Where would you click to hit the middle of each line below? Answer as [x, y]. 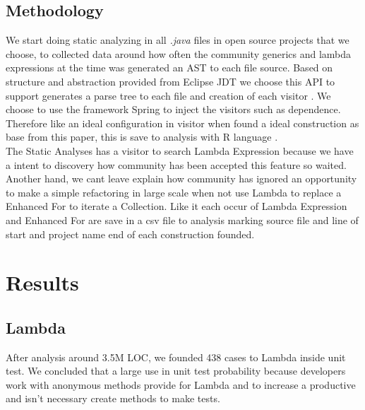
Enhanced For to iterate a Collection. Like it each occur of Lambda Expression [176, 206]
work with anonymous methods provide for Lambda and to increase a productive [181, 384]
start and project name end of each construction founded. [130, 234]
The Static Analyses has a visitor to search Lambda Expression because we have [180, 150]
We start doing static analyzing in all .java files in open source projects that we [178, 40]
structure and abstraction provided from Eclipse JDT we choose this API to [170, 81]
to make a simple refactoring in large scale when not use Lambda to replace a [174, 192]
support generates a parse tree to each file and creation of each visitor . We [168, 95]
